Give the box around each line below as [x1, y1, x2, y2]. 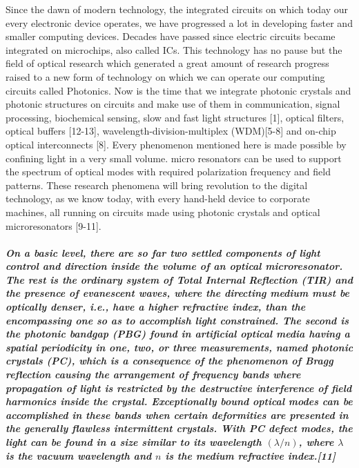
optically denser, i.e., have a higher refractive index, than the [6, 300, 306, 314]
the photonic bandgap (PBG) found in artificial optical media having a [6, 326, 350, 341]
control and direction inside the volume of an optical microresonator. [6, 259, 343, 273]
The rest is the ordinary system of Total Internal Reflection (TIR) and [6, 272, 353, 286]
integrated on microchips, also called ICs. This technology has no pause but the [6, 42, 342, 57]
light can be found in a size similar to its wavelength [6, 435, 262, 449]
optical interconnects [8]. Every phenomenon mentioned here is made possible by [6, 137, 347, 151]
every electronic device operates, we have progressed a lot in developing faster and [6, 15, 353, 30]
